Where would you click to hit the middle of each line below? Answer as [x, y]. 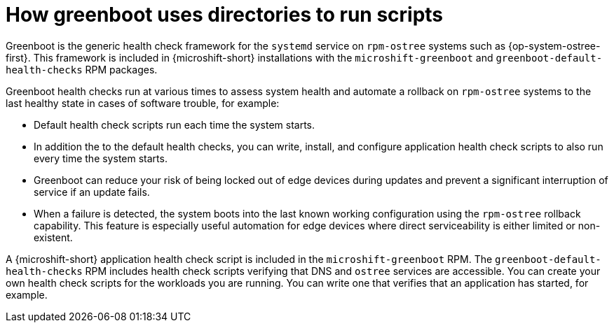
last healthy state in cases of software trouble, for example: [143, 103]
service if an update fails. [92, 192]
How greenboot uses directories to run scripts [225, 15]
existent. [53, 237]
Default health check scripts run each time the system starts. [175, 124]
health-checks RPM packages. [82, 69]
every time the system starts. [101, 158]
